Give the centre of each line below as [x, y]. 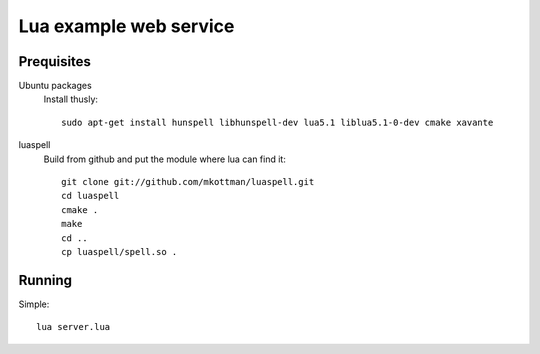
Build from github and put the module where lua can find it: [165, 159]
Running [45, 280]
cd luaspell [90, 196]
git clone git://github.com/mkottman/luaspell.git [188, 182]
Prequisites [55, 61]
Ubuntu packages [55, 86]
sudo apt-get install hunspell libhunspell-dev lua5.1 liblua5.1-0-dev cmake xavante [277, 122]
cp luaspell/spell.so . [119, 251]
